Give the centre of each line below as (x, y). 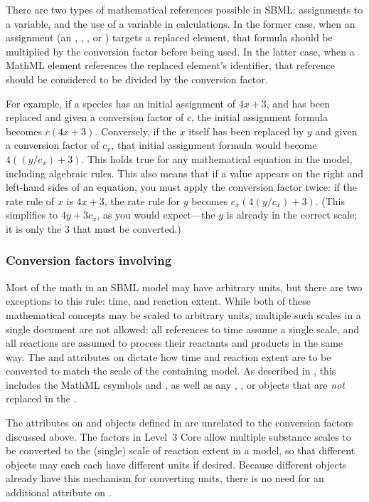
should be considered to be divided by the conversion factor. (137, 79)
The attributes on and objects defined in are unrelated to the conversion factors (180, 423)
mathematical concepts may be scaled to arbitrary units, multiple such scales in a (183, 314)
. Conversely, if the (135, 131)
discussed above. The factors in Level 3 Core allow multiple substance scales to (178, 436)
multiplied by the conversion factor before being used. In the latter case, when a (180, 51)
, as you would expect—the (156, 215)
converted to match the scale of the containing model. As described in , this (171, 371)
